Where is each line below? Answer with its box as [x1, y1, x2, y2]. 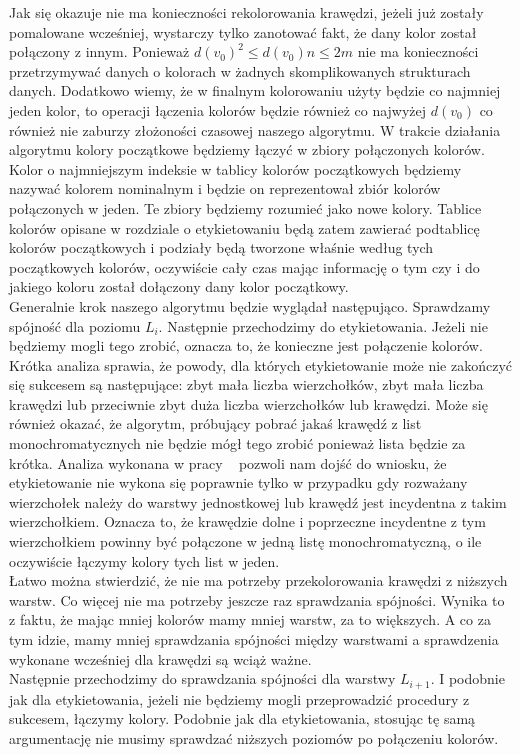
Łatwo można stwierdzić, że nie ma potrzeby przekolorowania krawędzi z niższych [9, 570, 508, 591]
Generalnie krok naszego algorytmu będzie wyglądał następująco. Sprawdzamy [9, 295, 491, 316]
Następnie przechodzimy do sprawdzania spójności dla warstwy [9, 668, 396, 689]
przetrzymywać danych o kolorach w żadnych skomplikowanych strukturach [9, 60, 471, 81]
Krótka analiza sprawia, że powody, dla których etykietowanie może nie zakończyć [9, 354, 512, 375]
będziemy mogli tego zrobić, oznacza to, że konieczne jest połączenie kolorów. [9, 335, 483, 356]
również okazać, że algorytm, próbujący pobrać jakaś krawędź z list [9, 413, 422, 434]
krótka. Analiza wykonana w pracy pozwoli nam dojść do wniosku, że [9, 452, 447, 473]
